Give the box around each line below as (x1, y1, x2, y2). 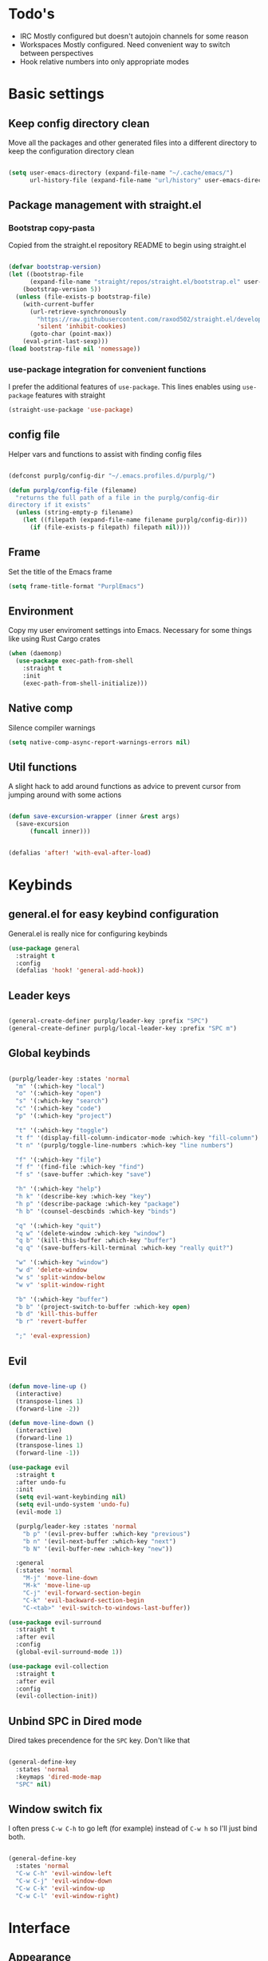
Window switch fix (8, 1803, 103, 1816)
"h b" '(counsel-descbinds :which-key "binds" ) (15, 1207, 177, 1215)
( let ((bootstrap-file (8, 270, 84, 278)
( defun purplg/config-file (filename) (8, 486, 137, 494)
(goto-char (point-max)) (29, 330, 112, 338)
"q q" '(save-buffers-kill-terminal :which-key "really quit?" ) (15, 1244, 234, 1252)
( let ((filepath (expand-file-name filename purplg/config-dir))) (22, 516, 248, 524)
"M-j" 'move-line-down (22, 1574, 98, 1583)
